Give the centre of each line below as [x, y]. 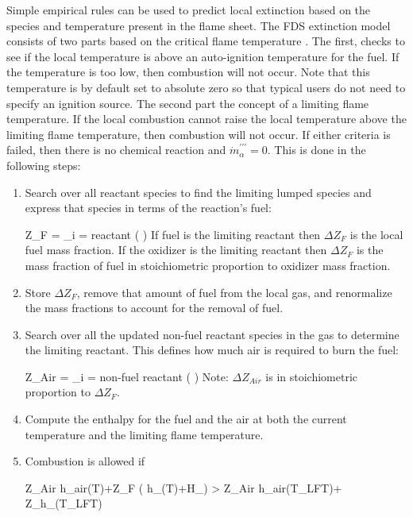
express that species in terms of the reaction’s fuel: [148, 208]
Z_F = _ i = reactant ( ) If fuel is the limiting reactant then [173, 234]
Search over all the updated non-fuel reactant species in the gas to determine [212, 334]
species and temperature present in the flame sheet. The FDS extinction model [199, 25]
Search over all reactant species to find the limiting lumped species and [198, 192]
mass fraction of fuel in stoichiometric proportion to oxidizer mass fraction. [208, 265]
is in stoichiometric [311, 376]
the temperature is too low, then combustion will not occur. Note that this [188, 72]
